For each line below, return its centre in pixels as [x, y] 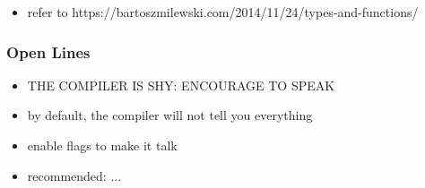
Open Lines [48, 51]
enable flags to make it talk [102, 145]
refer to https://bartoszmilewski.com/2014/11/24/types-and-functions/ [223, 12]
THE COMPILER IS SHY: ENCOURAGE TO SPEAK [181, 85]
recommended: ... [74, 175]
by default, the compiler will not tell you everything [170, 115]
